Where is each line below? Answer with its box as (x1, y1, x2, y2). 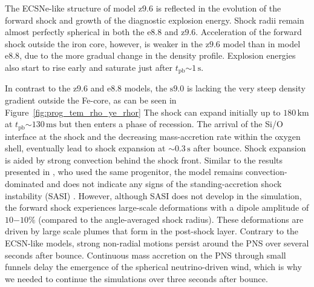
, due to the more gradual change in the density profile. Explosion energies (19, 49, 296, 62)
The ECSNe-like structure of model (5, 2, 136, 14)
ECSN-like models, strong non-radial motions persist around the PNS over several (5, 237, 309, 249)
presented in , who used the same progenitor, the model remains (5, 165, 243, 178)
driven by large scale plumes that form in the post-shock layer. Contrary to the (5, 225, 299, 237)
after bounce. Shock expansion (193, 142, 306, 154)
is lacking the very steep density (186, 82, 306, 94)
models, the (124, 82, 168, 94)
